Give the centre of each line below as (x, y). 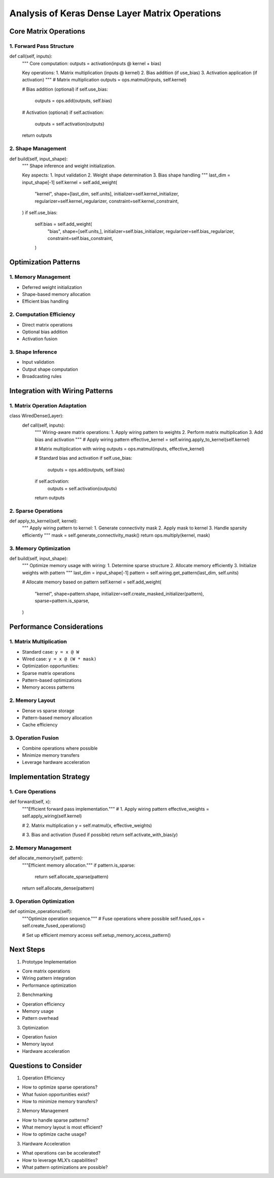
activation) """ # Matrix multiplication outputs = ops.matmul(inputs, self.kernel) (104, 80)
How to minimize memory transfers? (60, 1101)
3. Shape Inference (33, 352)
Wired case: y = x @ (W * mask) (59, 659)
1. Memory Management (40, 277)
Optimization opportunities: (50, 666)
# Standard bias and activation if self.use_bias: (83, 458)
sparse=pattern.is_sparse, (62, 601)
